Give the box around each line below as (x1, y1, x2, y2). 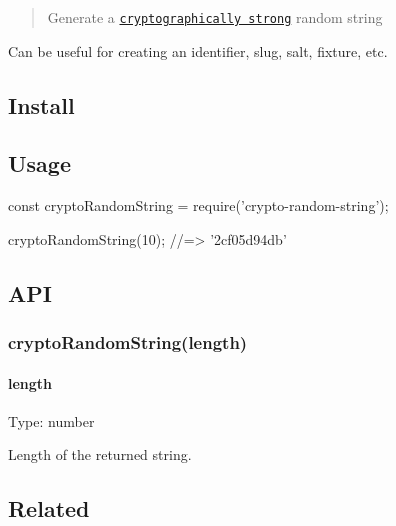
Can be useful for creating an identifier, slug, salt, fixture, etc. (8, 40, 388, 61)
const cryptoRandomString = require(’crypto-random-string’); (8, 195, 389, 216)
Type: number (8, 410, 95, 431)
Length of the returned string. (8, 444, 192, 465)
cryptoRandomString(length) (8, 330, 248, 355)
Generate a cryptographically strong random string (47, 7, 383, 27)
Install (8, 89, 75, 120)
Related (8, 493, 90, 524)
